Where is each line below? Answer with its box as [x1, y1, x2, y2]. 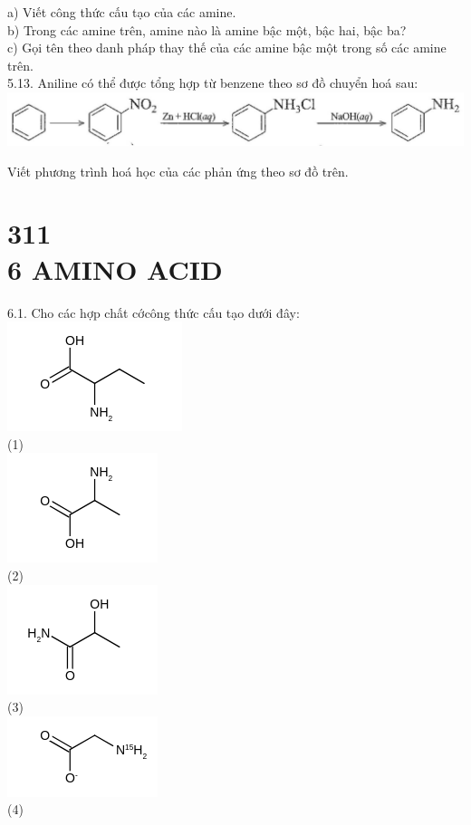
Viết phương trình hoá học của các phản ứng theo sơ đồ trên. [7, 161, 349, 180]
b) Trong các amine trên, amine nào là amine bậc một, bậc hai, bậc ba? [7, 20, 407, 39]
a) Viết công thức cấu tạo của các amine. [7, 3, 236, 21]
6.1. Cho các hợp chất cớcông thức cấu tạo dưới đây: [7, 302, 300, 321]
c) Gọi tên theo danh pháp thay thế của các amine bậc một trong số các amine [7, 38, 447, 57]
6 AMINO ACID [7, 250, 223, 287]
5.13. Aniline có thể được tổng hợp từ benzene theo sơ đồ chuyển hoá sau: [7, 73, 418, 92]
